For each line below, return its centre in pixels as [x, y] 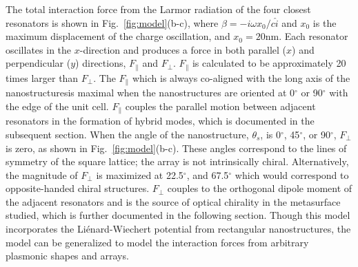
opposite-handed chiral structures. [78, 188]
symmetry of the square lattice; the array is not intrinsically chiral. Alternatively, [177, 161]
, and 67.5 [208, 174]
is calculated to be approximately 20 [269, 63]
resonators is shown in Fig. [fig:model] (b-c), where [112, 22]
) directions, [101, 63]
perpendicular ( [38, 63]
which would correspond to [292, 174]
